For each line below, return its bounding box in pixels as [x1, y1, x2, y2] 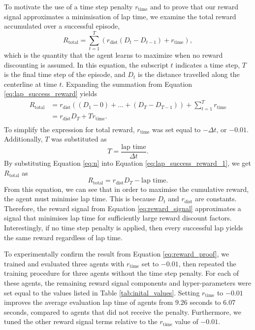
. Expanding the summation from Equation [62, 78, 192, 89]
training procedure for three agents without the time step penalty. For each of [4, 268, 239, 278]
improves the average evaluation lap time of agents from [4, 297, 173, 307]
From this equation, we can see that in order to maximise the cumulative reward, [4, 183, 249, 194]
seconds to [190, 297, 221, 307]
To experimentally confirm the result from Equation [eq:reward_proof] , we [4, 249, 229, 259]
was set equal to [152, 124, 201, 134]
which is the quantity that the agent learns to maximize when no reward [4, 49, 223, 60]
